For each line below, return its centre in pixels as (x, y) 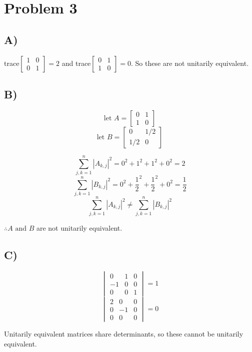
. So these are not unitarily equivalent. (190, 63)
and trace (76, 63)
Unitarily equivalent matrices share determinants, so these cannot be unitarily (124, 334)
